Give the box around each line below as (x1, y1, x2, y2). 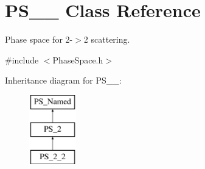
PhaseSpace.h (52, 53, 103, 66)
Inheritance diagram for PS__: (5, 74, 122, 87)
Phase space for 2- (5, 33, 73, 46)
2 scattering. (83, 33, 130, 46)
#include (5, 53, 39, 66)
